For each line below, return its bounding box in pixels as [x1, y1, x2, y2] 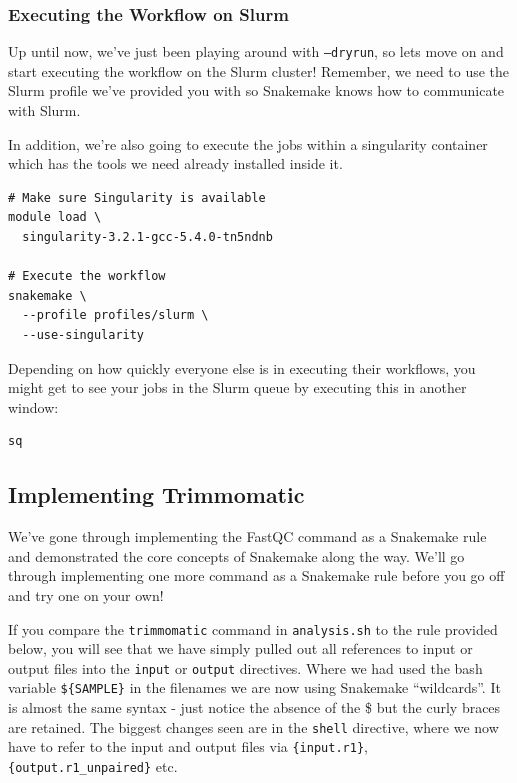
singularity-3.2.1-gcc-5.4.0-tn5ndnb [22, 230, 273, 245]
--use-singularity [22, 328, 145, 342]
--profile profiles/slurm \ [22, 308, 209, 323]
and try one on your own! [8, 584, 164, 605]
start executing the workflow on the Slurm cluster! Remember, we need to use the [8, 60, 510, 81]
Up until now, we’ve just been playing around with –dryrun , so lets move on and [8, 41, 504, 62]
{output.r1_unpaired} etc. [8, 756, 178, 777]
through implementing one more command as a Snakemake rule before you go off [8, 565, 505, 586]
